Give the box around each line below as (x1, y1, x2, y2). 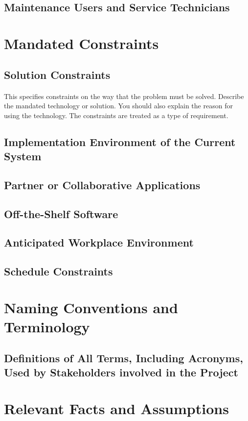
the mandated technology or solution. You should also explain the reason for (4, 100, 233, 111)
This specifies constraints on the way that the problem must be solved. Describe (4, 91, 244, 101)
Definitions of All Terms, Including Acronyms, (4, 350, 243, 365)
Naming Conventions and (4, 297, 178, 317)
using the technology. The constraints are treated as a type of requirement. (4, 110, 228, 120)
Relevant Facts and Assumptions (4, 398, 229, 418)
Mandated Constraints (4, 33, 159, 53)
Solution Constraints (4, 67, 111, 82)
